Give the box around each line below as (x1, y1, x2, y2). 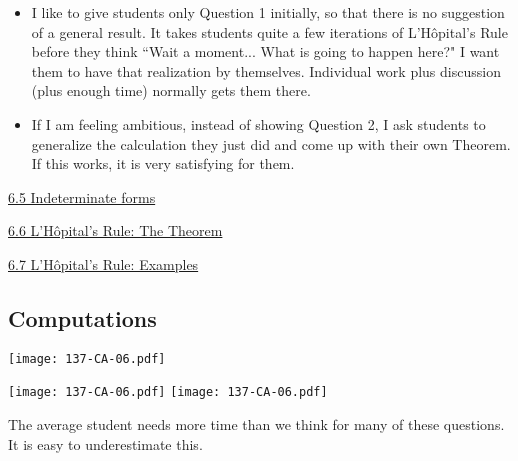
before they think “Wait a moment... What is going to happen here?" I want (31, 41, 500, 62)
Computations (8, 302, 157, 333)
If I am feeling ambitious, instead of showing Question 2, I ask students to (31, 113, 486, 134)
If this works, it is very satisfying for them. (31, 153, 295, 174)
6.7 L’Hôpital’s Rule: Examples (8, 253, 199, 274)
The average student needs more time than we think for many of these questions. (8, 414, 505, 435)
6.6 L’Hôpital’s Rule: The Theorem (8, 220, 223, 241)
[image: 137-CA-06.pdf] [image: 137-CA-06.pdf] (8, 385, 328, 400)
